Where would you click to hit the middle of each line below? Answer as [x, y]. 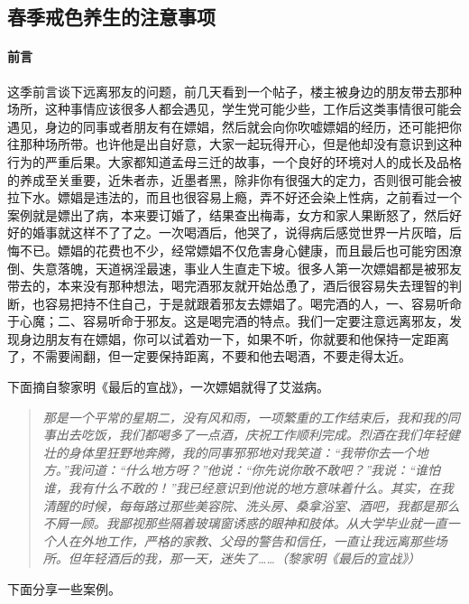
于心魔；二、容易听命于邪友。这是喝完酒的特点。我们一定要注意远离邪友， [228, 321]
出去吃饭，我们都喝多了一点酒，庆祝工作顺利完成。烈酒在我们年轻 [251, 435]
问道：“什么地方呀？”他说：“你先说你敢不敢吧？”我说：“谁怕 [260, 470]
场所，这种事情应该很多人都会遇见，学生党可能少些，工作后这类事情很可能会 [234, 109]
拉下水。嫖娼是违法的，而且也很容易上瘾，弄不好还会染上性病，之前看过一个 [234, 197]
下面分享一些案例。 [64, 589]
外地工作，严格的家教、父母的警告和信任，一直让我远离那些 [257, 540]
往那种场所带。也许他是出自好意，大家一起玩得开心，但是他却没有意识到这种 [234, 144]
